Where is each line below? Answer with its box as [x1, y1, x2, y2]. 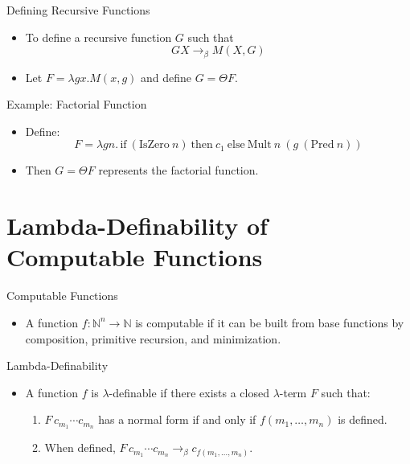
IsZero [138, 139, 170, 151]
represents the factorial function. [98, 162, 259, 179]
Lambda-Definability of [6, 209, 268, 242]
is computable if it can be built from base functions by [135, 314, 404, 331]
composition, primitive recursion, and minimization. [25, 330, 281, 347]
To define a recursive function [25, 28, 172, 45]
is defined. [338, 411, 387, 428]
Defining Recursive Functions [6, 2, 150, 18]
